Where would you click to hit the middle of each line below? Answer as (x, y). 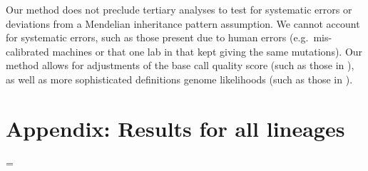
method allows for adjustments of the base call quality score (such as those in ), (180, 65)
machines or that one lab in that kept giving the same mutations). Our (208, 51)
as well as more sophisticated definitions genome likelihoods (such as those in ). (179, 79)
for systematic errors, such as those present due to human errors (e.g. (157, 37)
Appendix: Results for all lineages (175, 128)
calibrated (27, 51)
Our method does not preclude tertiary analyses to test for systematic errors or (179, 9)
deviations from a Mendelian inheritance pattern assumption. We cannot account (183, 23)
